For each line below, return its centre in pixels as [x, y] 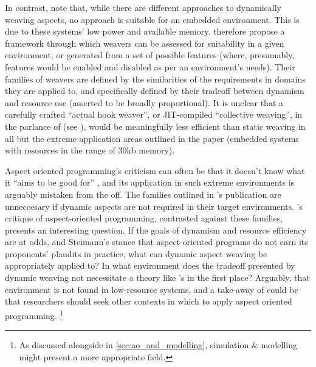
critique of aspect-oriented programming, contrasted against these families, [144, 218]
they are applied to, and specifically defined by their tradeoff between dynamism [155, 91]
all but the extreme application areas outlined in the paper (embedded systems [152, 138]
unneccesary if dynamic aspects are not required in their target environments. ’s [154, 206]
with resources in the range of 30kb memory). [90, 150]
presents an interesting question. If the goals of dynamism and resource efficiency [156, 230]
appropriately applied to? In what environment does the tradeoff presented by [150, 265]
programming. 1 [34, 314]
